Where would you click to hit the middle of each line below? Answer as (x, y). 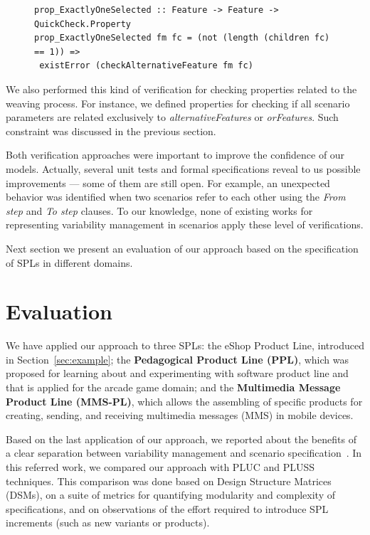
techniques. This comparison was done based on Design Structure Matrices (169, 481)
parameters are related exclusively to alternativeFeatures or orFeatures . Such (172, 117)
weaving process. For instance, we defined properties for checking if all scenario (178, 103)
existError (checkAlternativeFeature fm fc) (146, 66)
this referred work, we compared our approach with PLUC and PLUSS (160, 466)
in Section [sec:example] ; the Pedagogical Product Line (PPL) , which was (177, 359)
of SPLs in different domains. (69, 262)
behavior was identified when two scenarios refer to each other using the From (176, 197)
